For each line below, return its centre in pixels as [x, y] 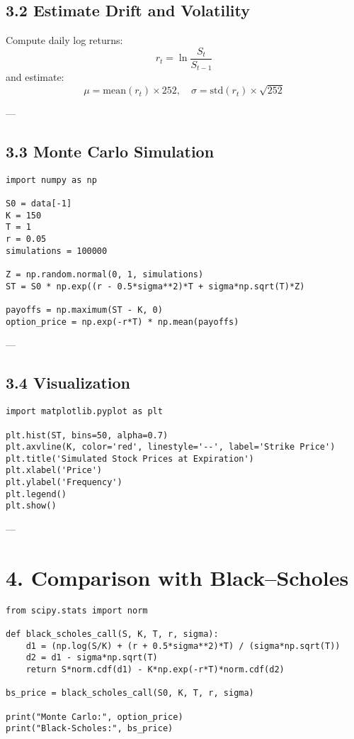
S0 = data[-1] [39, 204]
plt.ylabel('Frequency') [64, 483]
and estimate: [35, 77]
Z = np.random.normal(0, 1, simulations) [105, 275]
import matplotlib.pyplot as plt [84, 412]
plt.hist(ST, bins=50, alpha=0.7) [87, 435]
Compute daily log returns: [64, 40]
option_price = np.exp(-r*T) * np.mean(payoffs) [122, 322]
